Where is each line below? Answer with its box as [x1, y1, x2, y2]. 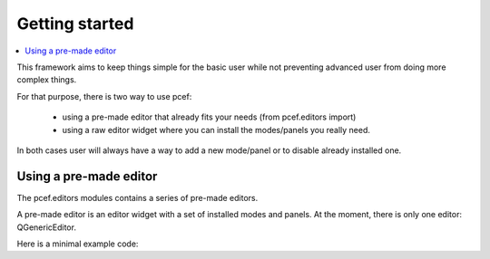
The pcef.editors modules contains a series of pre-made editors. [16, 192, 259, 203]
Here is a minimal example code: [16, 238, 139, 249]
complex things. [16, 74, 77, 85]
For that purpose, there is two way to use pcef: [16, 91, 192, 101]
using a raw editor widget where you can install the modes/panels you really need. [62, 124, 371, 135]
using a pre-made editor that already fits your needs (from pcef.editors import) [62, 111, 357, 122]
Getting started [16, 14, 134, 34]
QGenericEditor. [16, 222, 77, 233]
